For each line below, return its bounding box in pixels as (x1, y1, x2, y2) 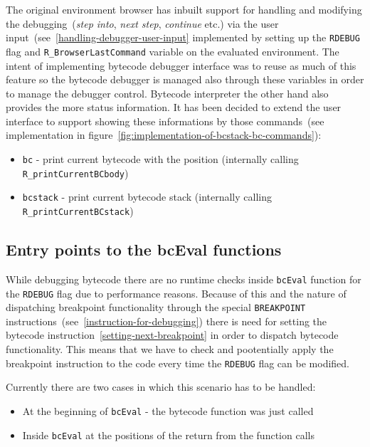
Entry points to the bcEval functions (6, 238, 282, 261)
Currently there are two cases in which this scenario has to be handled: (6, 379, 316, 394)
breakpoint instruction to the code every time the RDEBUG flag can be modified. (6, 355, 349, 370)
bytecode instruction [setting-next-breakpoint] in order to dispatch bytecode (6, 327, 339, 342)
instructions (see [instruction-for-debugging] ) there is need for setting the (6, 313, 327, 328)
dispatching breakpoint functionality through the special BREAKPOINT (6, 300, 306, 315)
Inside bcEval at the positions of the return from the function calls (22, 427, 314, 442)
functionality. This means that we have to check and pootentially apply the (6, 342, 334, 357)
